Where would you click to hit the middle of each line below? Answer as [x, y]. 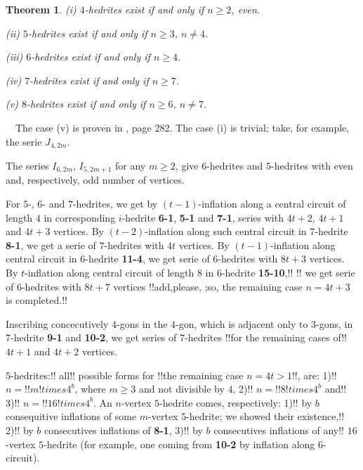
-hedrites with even [312, 166]
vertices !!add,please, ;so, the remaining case [208, 286]
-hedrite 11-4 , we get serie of [147, 259]
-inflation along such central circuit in [226, 231]
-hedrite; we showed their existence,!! [265, 416]
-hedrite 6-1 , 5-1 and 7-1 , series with [203, 217]
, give [187, 166]
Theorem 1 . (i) [41, 9]
